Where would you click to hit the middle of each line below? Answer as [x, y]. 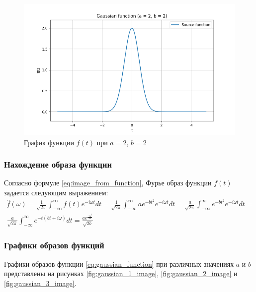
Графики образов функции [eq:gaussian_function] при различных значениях [119, 263]
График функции [49, 142]
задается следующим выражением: [56, 192]
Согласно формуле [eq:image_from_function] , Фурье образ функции [108, 183]
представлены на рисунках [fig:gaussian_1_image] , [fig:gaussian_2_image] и [121, 273]
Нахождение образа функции [58, 164]
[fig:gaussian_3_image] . [40, 283]
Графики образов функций [54, 245]
